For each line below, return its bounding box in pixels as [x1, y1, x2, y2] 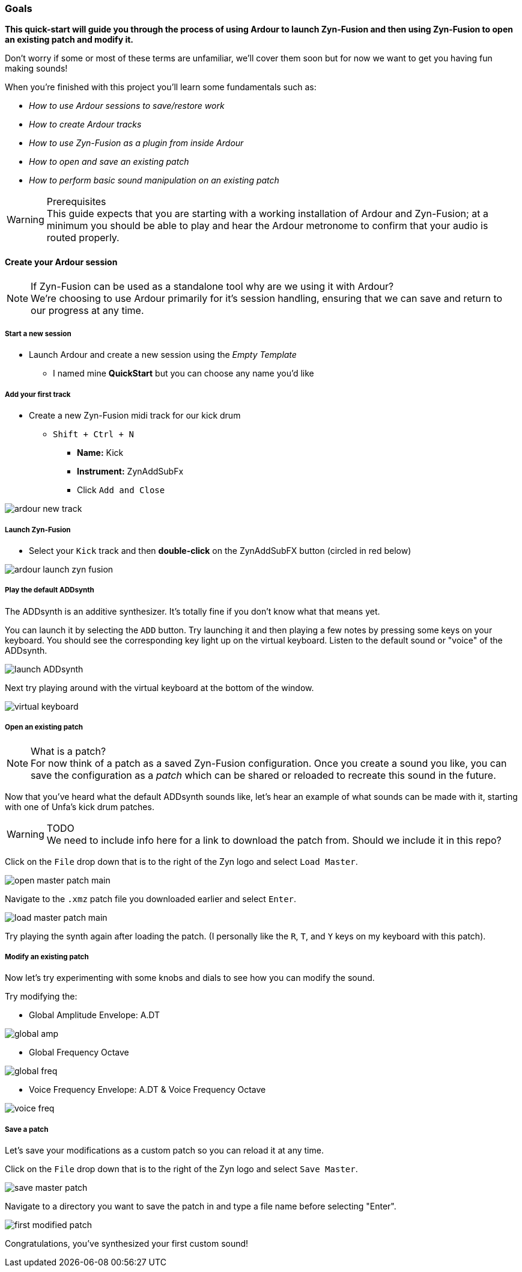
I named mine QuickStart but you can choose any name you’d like [53, 368, 314, 379]
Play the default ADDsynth [5, 586, 94, 595]
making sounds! [5, 63, 68, 74]
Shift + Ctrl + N [53, 429, 134, 440]
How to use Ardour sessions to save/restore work [29, 100, 225, 111]
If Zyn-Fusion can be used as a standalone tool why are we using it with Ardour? [31, 280, 394, 292]
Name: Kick [77, 447, 124, 458]
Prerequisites [46, 195, 106, 208]
